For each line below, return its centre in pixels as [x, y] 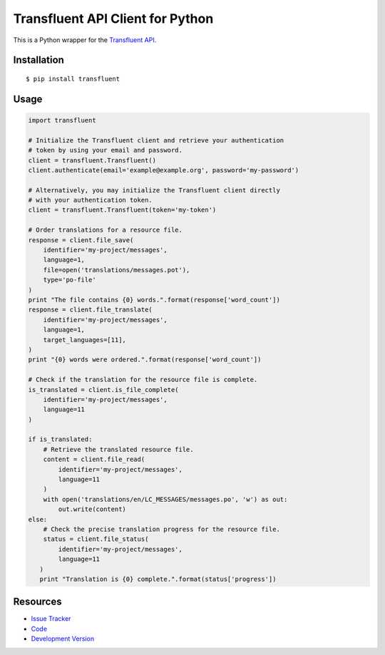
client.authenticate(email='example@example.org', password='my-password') [164, 170]
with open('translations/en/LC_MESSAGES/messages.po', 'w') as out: [165, 499]
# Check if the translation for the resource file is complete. [143, 380]
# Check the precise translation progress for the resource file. [162, 529]
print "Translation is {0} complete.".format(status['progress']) [158, 579]
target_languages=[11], [84, 340]
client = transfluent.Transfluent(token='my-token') [122, 210]
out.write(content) [92, 509]
